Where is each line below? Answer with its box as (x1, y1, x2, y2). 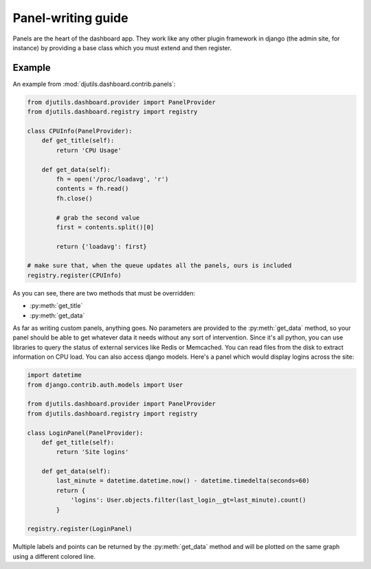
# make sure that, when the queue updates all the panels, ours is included (27, 262, 292, 269)
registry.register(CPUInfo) (27, 271, 122, 279)
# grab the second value (56, 214, 140, 221)
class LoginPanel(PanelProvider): (27, 429, 144, 436)
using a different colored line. (12, 552, 96, 560)
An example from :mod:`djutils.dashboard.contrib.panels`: (12, 80, 176, 88)
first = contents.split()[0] (56, 223, 155, 231)
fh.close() (56, 194, 93, 202)
